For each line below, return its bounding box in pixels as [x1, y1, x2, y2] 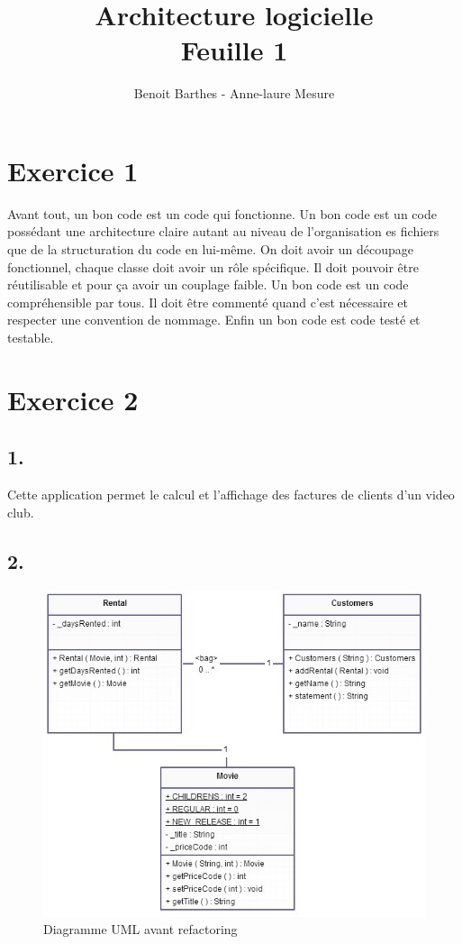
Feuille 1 [180, 32, 288, 69]
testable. [7, 328, 54, 346]
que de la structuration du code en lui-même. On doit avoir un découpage [7, 240, 413, 259]
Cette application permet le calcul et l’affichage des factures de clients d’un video [7, 485, 455, 504]
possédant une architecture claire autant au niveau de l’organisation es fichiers [7, 222, 439, 241]
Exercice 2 [7, 380, 139, 417]
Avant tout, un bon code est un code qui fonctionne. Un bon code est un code [7, 204, 437, 223]
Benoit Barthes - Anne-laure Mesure [133, 84, 335, 103]
